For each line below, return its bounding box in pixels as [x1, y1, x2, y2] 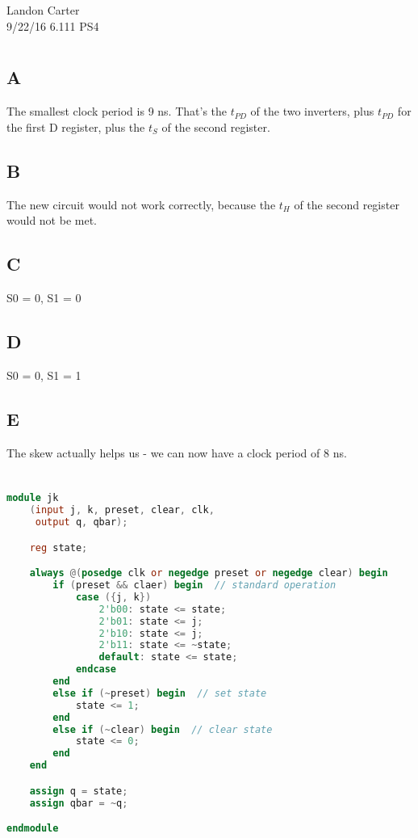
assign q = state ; [29, 785, 128, 797]
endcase [75, 663, 117, 676]
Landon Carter [6, 2, 80, 18]
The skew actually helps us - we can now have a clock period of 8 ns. [6, 444, 347, 461]
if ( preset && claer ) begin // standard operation [52, 579, 336, 592]
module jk [6, 492, 59, 504]
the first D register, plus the [6, 118, 145, 135]
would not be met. [6, 212, 97, 229]
